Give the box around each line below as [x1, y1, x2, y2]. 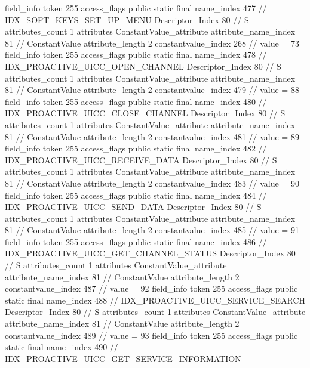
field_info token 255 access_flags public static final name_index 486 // [5, 235, 267, 248]
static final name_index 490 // [5, 341, 118, 353]
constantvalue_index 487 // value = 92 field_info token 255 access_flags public [5, 282, 298, 295]
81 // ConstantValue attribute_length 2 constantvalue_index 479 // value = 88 [5, 84, 299, 96]
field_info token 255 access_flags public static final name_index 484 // [5, 188, 267, 201]
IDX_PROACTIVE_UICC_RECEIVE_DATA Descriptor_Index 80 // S [5, 153, 277, 166]
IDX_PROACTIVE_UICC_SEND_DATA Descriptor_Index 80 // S [5, 200, 262, 213]
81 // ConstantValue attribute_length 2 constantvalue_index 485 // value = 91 [5, 224, 299, 236]
